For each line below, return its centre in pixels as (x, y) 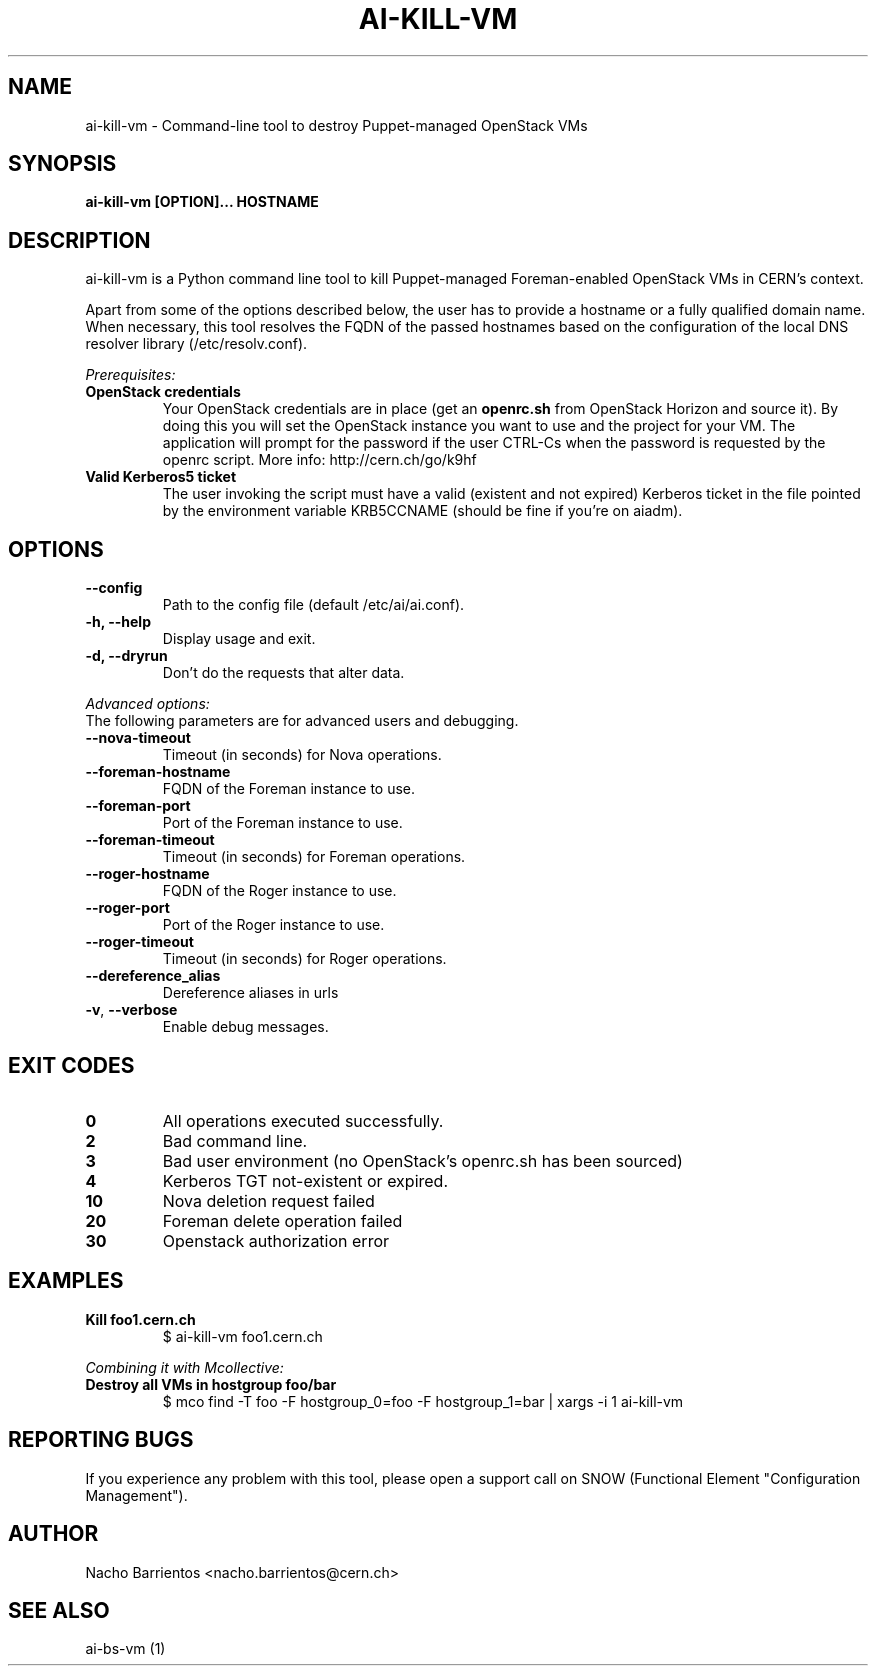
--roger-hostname (147, 874)
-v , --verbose (131, 1010)
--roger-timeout (139, 942)
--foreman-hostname (158, 772)
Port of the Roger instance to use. (273, 925)
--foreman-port (138, 806)
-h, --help (118, 622)
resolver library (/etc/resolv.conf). (196, 344)
